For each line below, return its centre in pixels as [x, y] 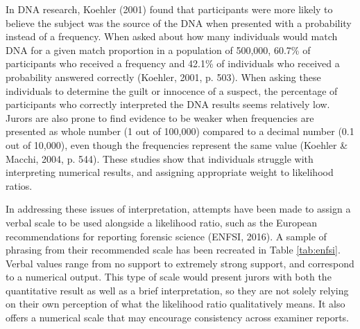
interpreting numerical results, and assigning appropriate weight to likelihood [170, 172]
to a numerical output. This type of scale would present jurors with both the [169, 277]
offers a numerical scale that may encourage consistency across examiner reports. [178, 318]
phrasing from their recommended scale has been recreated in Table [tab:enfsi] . [173, 250]
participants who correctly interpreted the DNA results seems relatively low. [168, 104]
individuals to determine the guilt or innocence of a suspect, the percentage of [172, 90]
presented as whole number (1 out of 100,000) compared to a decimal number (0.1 [180, 131]
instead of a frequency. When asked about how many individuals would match [172, 36]
